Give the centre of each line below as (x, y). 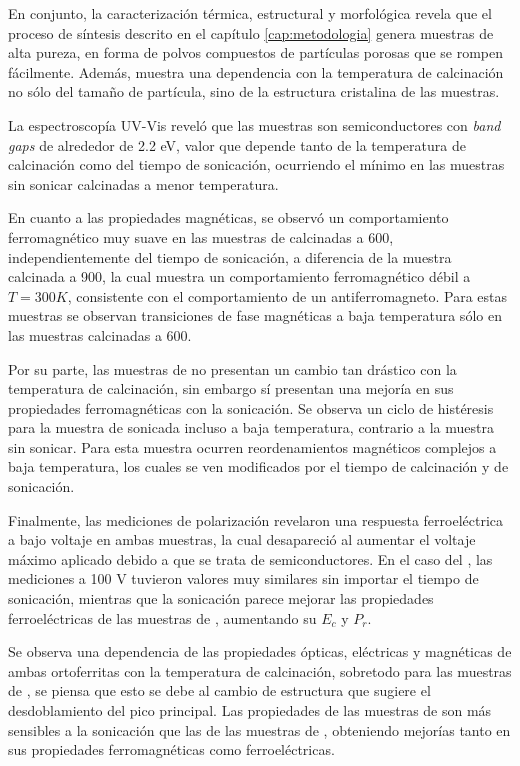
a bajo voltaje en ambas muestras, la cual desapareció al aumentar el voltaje (242, 539)
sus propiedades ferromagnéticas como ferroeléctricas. (171, 749)
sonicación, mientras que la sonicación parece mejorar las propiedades (221, 598)
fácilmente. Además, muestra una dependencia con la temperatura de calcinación (256, 71)
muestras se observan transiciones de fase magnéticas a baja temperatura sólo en (255, 315)
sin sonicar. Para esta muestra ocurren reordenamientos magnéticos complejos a (252, 446)
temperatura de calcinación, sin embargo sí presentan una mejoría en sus (231, 388)
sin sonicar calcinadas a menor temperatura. (143, 183)
